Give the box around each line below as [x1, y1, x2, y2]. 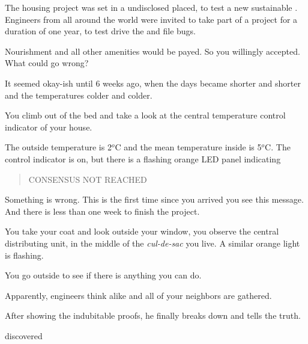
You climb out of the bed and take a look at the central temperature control [5, 109, 286, 121]
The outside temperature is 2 [5, 141, 112, 153]
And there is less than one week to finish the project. [5, 204, 200, 217]
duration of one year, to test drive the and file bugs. [5, 25, 196, 37]
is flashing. [5, 248, 44, 261]
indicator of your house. [5, 120, 92, 133]
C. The [265, 141, 291, 153]
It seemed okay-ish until [5, 76, 93, 89]
